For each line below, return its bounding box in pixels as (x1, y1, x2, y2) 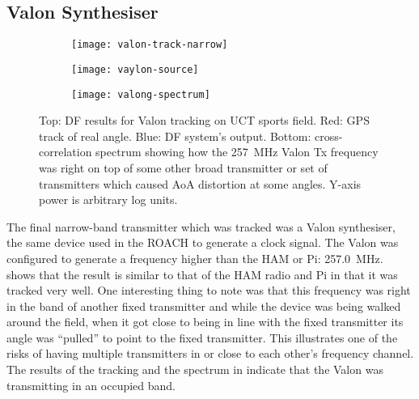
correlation (39, 143, 92, 160)
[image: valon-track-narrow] (71, 39, 228, 51)
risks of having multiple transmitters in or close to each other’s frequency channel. (6, 345, 414, 362)
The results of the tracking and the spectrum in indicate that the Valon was (6, 361, 383, 378)
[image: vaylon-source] (71, 63, 199, 75)
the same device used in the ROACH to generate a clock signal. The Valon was (6, 234, 399, 251)
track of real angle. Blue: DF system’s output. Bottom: (39, 127, 311, 144)
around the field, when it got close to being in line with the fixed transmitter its (6, 313, 404, 330)
